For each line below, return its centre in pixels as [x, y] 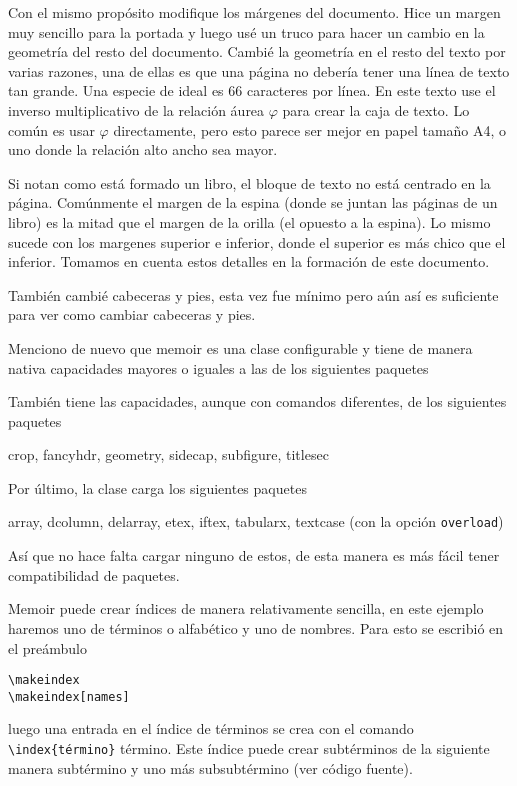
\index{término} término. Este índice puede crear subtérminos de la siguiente [249, 748]
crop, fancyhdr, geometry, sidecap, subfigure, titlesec [168, 454]
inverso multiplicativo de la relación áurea [136, 109]
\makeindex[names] [69, 696]
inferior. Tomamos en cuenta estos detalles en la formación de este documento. [249, 261]
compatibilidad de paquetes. [94, 574]
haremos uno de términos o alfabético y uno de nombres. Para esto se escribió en [256, 627]
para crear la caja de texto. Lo [376, 109]
